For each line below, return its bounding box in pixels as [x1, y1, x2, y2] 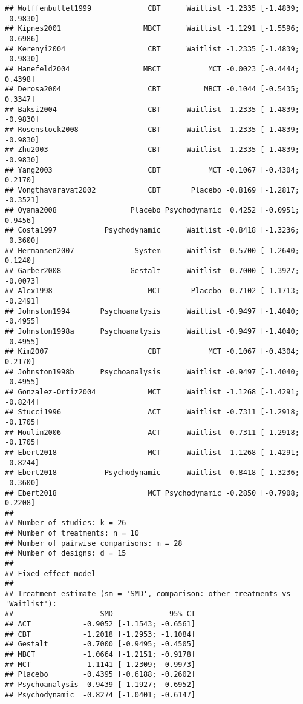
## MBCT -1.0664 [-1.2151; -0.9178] [5, 650, 195, 659]
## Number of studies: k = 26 [5, 519, 126, 528]
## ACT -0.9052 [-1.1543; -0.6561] [5, 620, 195, 629]
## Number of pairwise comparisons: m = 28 [5, 539, 183, 548]
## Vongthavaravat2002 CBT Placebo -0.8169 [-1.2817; [5, 185, 299, 194]
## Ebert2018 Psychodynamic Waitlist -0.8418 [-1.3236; [5, 468, 299, 477]
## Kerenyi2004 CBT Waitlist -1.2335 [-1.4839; [5, 44, 299, 53]
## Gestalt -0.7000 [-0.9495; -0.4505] [5, 640, 195, 649]
